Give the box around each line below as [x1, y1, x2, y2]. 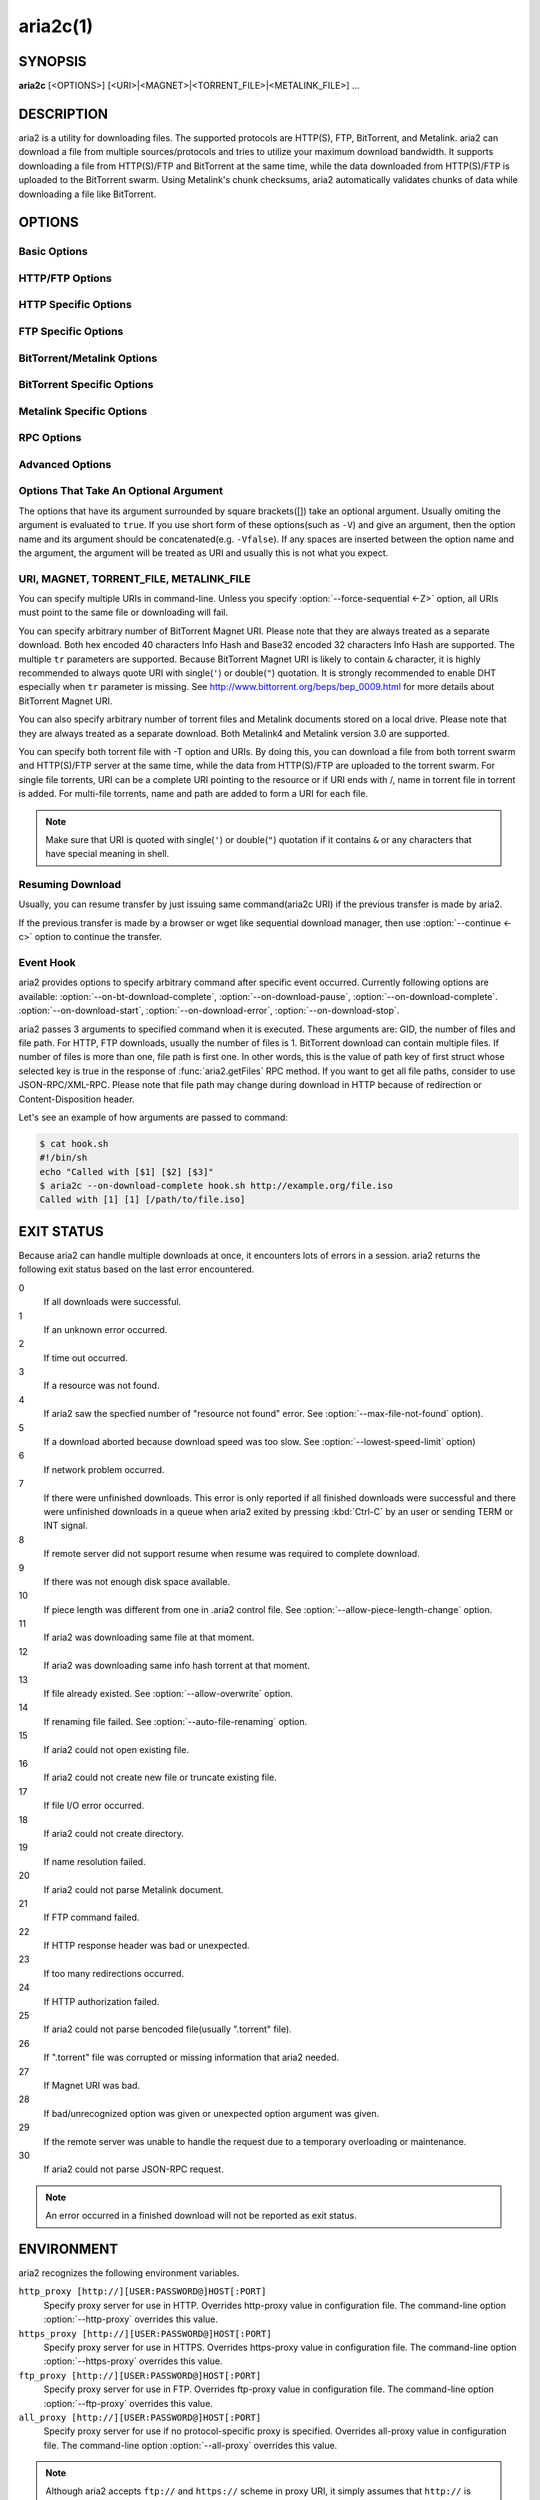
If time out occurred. [43, 1351, 129, 1364]
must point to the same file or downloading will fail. [18, 606, 229, 619]
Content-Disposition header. [18, 1093, 135, 1105]
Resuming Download [18, 878, 122, 892]
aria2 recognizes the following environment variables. [18, 2267, 240, 2279]
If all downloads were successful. [43, 1296, 182, 1308]
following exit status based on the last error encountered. [18, 1263, 255, 1275]
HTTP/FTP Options [18, 271, 112, 285]
